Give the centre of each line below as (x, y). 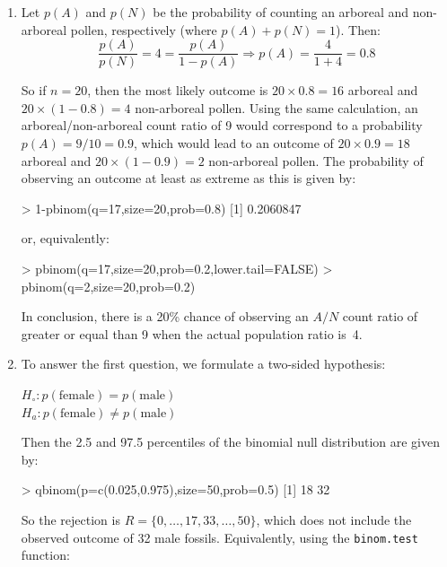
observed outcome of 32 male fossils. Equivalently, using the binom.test (219, 537)
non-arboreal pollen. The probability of (316, 160)
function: (45, 555)
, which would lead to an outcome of (234, 143)
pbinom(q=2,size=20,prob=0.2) (108, 286)
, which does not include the (334, 519)
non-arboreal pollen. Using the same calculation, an (276, 107)
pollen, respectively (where (144, 29)
